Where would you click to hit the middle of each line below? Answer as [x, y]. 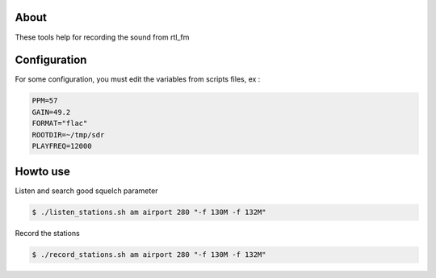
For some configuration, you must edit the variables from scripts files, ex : [138, 79]
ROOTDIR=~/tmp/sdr [68, 135]
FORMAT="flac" [60, 124]
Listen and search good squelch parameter [86, 191]
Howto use [42, 172]
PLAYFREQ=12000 [62, 146]
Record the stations [47, 234]
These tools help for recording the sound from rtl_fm [102, 37]
